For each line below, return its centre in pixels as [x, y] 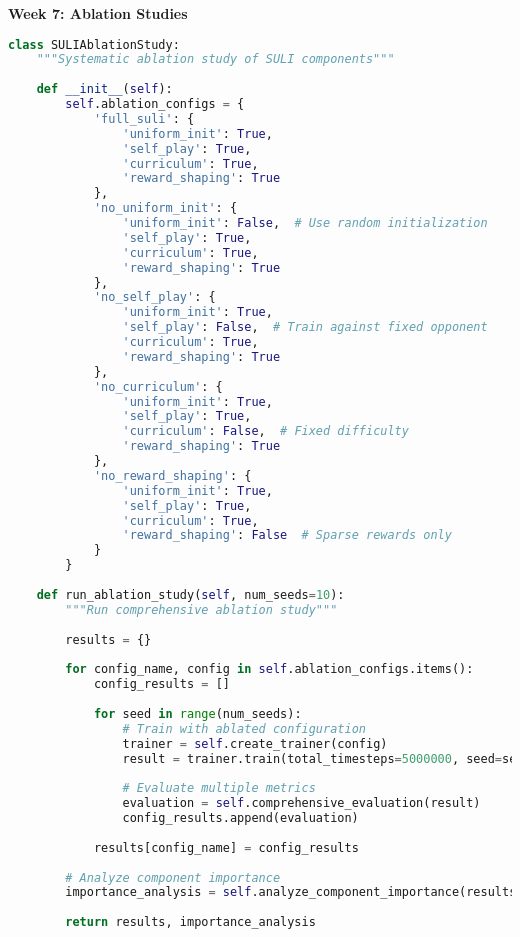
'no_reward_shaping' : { [172, 475]
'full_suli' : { [144, 118]
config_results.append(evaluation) [240, 818]
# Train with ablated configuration [244, 728]
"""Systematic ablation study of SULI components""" [215, 59]
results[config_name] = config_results [226, 847]
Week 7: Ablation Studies [98, 13]
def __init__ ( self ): [104, 89]
